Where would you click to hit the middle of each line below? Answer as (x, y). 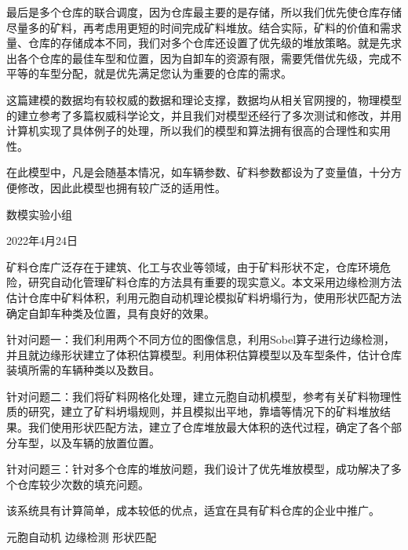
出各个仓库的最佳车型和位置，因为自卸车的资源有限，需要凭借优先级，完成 (199, 58)
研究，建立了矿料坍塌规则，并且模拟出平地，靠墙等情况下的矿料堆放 (204, 412)
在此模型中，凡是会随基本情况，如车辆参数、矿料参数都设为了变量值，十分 (199, 172)
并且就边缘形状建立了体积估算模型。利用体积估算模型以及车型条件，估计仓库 (204, 354)
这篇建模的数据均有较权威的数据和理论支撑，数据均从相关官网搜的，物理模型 (204, 99)
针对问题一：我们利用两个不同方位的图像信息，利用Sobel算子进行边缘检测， (201, 339)
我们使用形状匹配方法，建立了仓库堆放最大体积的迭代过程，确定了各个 (209, 427)
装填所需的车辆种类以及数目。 (83, 370)
